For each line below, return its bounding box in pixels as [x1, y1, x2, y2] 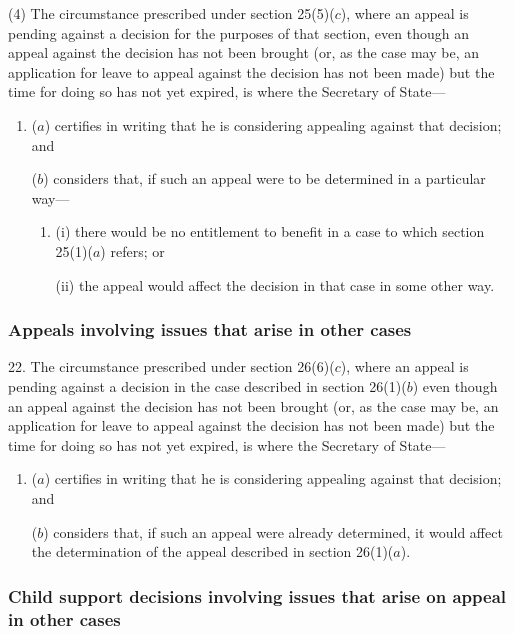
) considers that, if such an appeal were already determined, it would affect [43, 521, 503, 542]
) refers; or [100, 240, 165, 261]
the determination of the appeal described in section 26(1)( [31, 541, 394, 562]
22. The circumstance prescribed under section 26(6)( [8, 356, 335, 377]
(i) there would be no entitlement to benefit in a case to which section [55, 221, 485, 242]
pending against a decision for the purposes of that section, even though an [8, 22, 469, 43]
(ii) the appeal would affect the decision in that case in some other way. [55, 274, 495, 295]
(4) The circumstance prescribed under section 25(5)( [8, 3, 335, 23]
